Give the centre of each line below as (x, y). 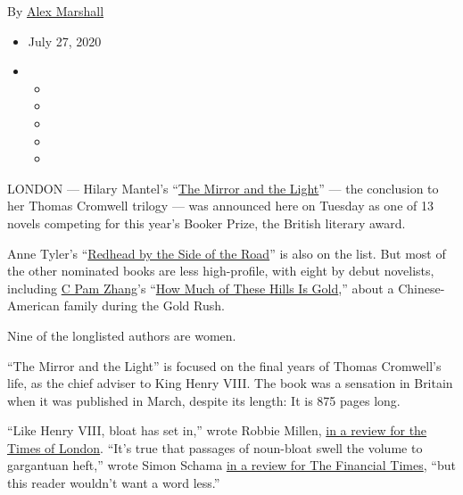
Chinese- (422, 288)
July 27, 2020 (65, 41)
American (33, 305)
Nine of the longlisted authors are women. (122, 335)
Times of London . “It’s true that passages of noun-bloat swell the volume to (215, 447)
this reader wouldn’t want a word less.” (114, 483)
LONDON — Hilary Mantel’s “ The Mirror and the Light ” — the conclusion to (223, 188)
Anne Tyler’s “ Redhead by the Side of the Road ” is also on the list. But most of (227, 253)
